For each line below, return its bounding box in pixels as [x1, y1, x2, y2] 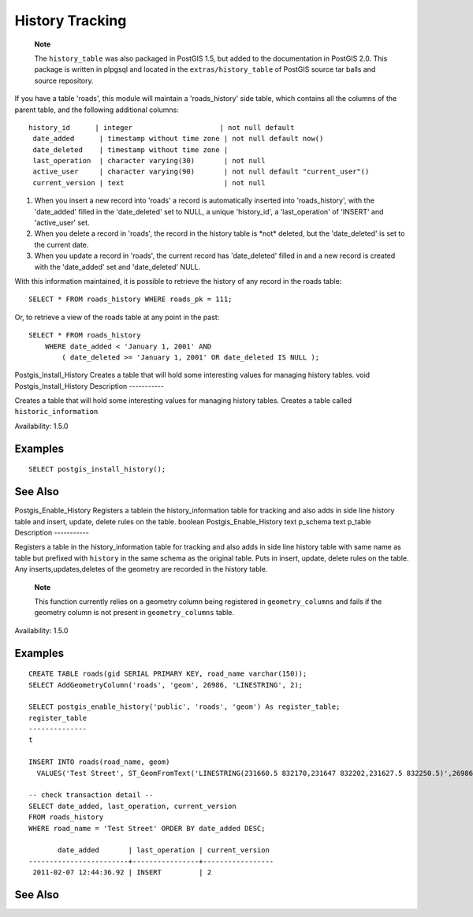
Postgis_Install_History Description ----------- [14, 381, 165, 390]
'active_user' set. [34, 218, 90, 228]
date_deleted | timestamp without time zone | [32, 145, 229, 154]
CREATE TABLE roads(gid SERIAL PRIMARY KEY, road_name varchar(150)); [28, 669, 307, 678]
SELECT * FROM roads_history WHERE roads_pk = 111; [28, 295, 233, 304]
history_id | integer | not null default [28, 123, 295, 132]
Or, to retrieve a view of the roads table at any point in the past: [14, 312, 220, 322]
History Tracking [14, 12, 127, 29]
